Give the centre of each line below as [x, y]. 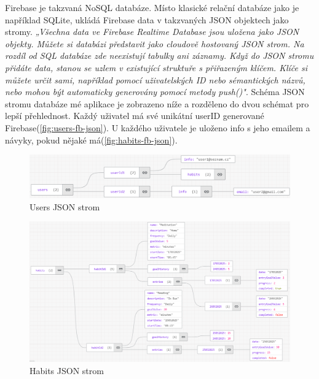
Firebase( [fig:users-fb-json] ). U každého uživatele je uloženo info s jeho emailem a [158, 127]
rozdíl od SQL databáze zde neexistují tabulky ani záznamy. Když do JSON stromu [159, 56]
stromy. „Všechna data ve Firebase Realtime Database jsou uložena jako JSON [152, 32]
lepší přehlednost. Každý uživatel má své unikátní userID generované [135, 116]
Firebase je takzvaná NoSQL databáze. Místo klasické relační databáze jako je [152, 7]
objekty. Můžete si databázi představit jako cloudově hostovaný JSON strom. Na [155, 43]
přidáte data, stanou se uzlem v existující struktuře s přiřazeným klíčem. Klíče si [156, 67]
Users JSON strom [65, 206]
